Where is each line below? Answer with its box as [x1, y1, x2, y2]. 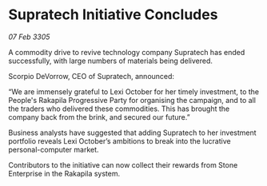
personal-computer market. [8, 144, 99, 154]
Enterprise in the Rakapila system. [8, 168, 121, 178]
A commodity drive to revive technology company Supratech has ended [8, 47, 245, 57]
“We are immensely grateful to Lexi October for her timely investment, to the [8, 86, 260, 97]
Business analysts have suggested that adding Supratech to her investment [8, 128, 257, 137]
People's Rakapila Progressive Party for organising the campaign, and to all [8, 95, 256, 105]
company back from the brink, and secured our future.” [8, 112, 190, 121]
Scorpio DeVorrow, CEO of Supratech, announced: [8, 71, 174, 81]
